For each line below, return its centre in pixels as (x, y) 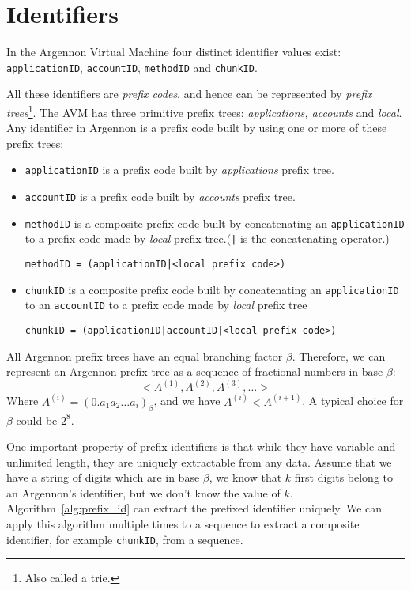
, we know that (245, 477)
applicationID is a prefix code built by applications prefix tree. (179, 170)
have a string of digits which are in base (103, 477)
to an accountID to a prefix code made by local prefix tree (166, 305)
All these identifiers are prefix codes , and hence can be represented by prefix (189, 94)
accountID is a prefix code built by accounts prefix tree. (160, 197)
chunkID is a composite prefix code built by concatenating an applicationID (212, 289)
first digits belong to (344, 477)
